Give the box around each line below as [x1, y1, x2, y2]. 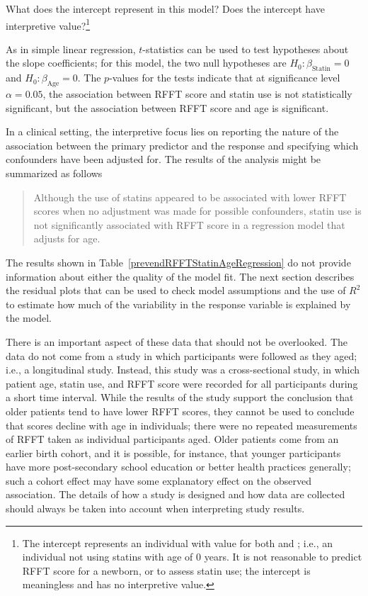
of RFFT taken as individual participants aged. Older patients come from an [6, 432, 339, 446]
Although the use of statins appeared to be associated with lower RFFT [33, 189, 347, 204]
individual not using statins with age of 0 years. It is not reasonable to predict [22, 549, 362, 564]
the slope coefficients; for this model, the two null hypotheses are [6, 55, 287, 70]
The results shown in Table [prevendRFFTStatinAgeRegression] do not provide [6, 254, 351, 269]
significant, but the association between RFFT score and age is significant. [6, 100, 329, 115]
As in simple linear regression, [6, 41, 136, 56]
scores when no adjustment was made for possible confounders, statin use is [33, 203, 362, 218]
